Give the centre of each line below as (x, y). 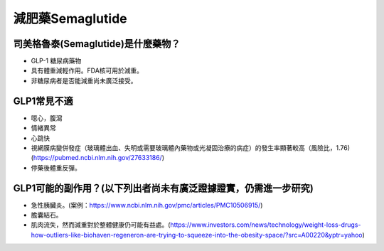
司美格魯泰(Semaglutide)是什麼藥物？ (97, 44)
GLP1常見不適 (43, 101)
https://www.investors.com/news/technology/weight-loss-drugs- (266, 225)
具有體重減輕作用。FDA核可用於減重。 (87, 70)
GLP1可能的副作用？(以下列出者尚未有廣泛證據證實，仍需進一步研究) (164, 188)
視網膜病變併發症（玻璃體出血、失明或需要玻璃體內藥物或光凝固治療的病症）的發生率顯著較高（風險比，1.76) (191, 148)
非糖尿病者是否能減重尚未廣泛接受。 (84, 80)
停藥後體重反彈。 (56, 168)
